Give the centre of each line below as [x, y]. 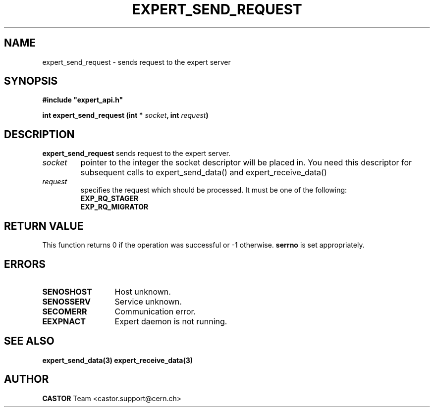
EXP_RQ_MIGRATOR [114, 207]
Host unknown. [143, 291]
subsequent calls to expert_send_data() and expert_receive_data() [204, 173]
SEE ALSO [29, 341]
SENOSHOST [67, 291]
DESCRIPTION [39, 134]
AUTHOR [27, 379]
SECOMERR [65, 311]
